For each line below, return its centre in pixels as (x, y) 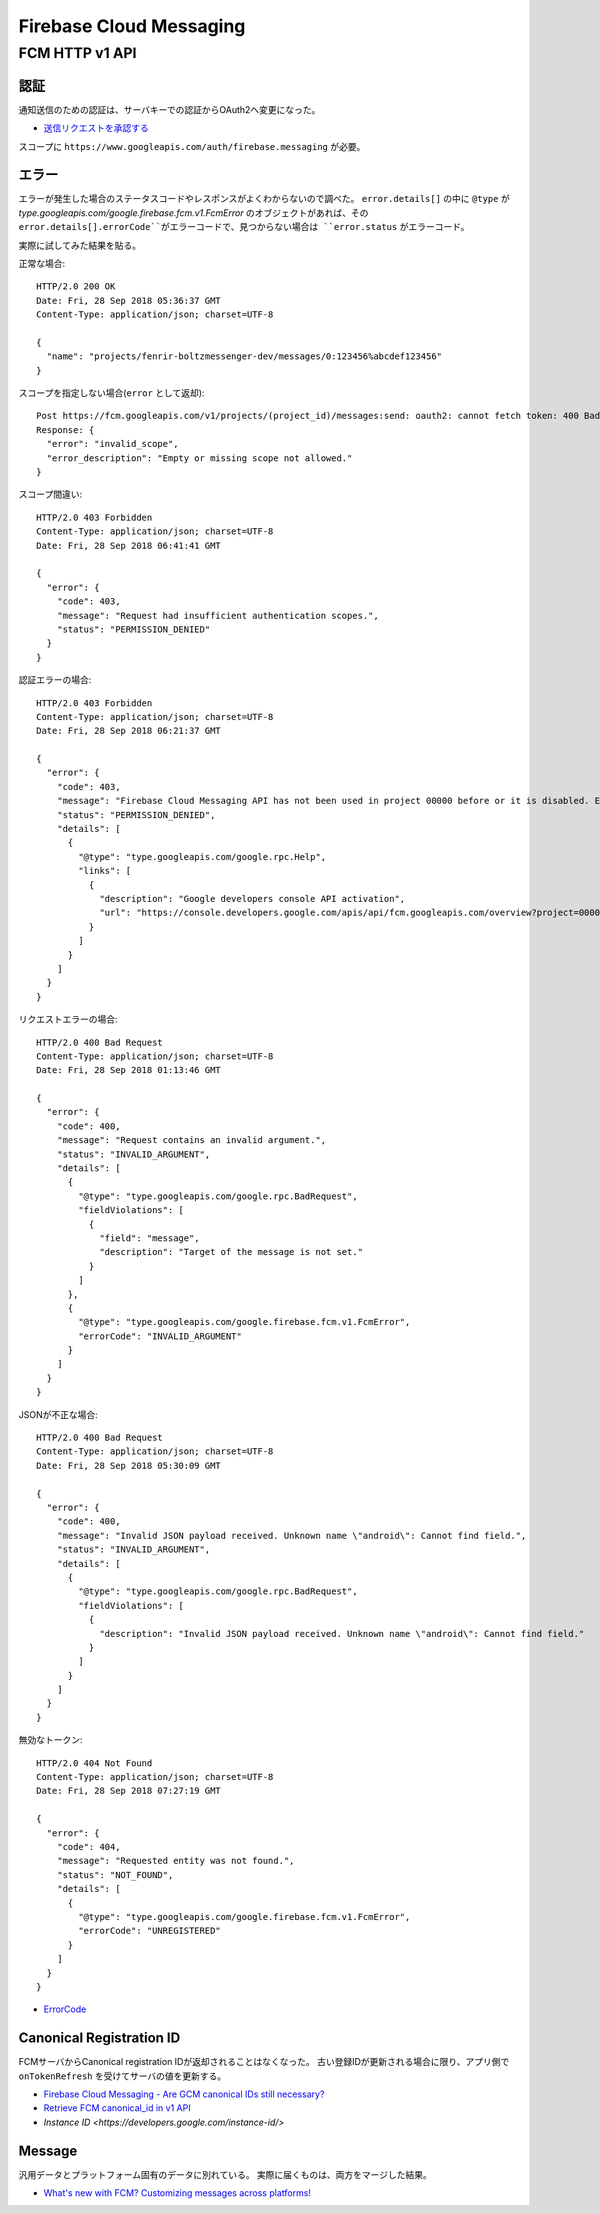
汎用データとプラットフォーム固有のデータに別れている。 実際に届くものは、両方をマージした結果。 (225, 2174)
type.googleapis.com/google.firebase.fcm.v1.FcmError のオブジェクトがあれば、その (193, 212)
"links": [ (105, 871)
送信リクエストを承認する (96, 128)
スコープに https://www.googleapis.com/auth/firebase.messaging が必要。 (192, 146)
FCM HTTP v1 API (77, 53)
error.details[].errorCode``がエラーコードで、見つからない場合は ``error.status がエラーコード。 (244, 227)
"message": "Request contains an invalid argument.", (191, 1140)
